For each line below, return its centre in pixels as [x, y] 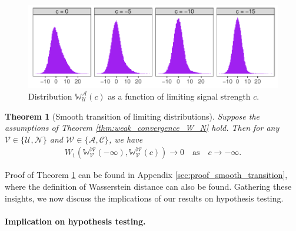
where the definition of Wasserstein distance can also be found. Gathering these [148, 186]
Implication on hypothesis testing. [75, 221]
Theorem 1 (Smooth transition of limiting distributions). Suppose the [132, 116]
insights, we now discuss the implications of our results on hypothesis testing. [144, 198]
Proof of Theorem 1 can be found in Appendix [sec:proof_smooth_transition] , [146, 175]
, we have [126, 139]
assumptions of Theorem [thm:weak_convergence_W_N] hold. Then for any [142, 128]
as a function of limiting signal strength [179, 96]
